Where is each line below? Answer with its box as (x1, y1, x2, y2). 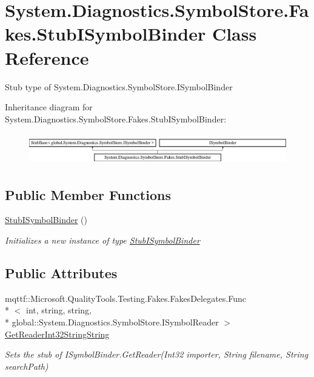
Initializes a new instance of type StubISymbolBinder (5, 234, 200, 247)
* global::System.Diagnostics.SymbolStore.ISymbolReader (5, 316, 219, 329)
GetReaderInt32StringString (5, 327, 110, 340)
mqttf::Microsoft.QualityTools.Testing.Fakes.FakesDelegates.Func (5, 292, 246, 304)
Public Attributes (5, 264, 118, 282)
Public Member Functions (5, 185, 171, 204)
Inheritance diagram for (5, 101, 93, 113)
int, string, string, (25, 304, 92, 316)
